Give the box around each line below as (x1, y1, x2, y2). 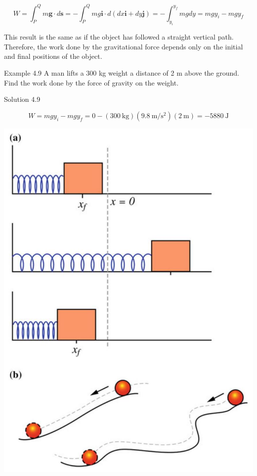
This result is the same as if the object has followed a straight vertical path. (4, 32, 234, 42)
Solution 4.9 (4, 94, 41, 104)
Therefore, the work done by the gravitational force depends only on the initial (4, 41, 243, 51)
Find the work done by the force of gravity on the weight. (4, 77, 179, 87)
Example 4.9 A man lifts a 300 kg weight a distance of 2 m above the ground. (4, 68, 239, 78)
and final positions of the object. (4, 51, 102, 61)
